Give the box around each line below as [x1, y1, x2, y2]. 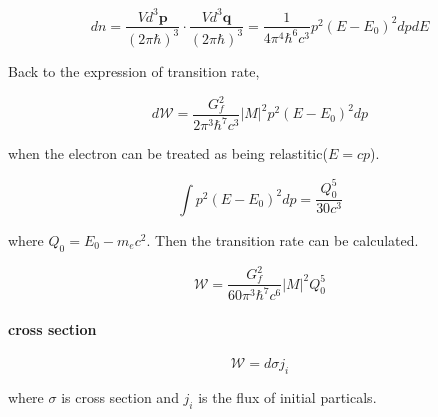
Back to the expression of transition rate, [8, 60, 260, 81]
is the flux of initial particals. [198, 387, 377, 408]
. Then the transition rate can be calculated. [146, 229, 419, 250]
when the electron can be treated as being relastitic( [8, 143, 328, 164]
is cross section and [61, 387, 179, 408]
